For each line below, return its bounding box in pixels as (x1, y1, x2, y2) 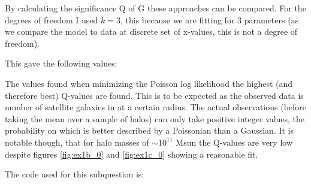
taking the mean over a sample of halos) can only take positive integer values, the (5, 112, 305, 125)
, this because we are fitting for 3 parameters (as (120, 13, 299, 26)
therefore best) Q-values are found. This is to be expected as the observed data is (5, 89, 304, 101)
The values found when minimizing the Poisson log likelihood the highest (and (5, 77, 293, 89)
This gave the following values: (5, 57, 117, 70)
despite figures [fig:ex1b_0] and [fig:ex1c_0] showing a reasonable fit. (5, 147, 258, 160)
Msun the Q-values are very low (176, 135, 293, 148)
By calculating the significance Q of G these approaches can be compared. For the (5, 2, 306, 14)
